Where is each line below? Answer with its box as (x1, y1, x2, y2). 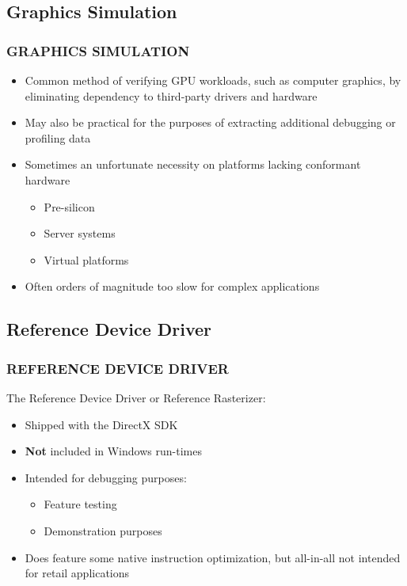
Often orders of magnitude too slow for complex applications (25, 278, 320, 295)
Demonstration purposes (44, 522, 162, 538)
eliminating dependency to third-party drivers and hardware (25, 87, 318, 104)
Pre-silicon (44, 198, 95, 215)
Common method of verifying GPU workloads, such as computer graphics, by (25, 72, 401, 88)
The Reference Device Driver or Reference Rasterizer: (6, 389, 266, 405)
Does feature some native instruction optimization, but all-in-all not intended (25, 549, 401, 565)
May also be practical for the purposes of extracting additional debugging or (25, 114, 396, 131)
